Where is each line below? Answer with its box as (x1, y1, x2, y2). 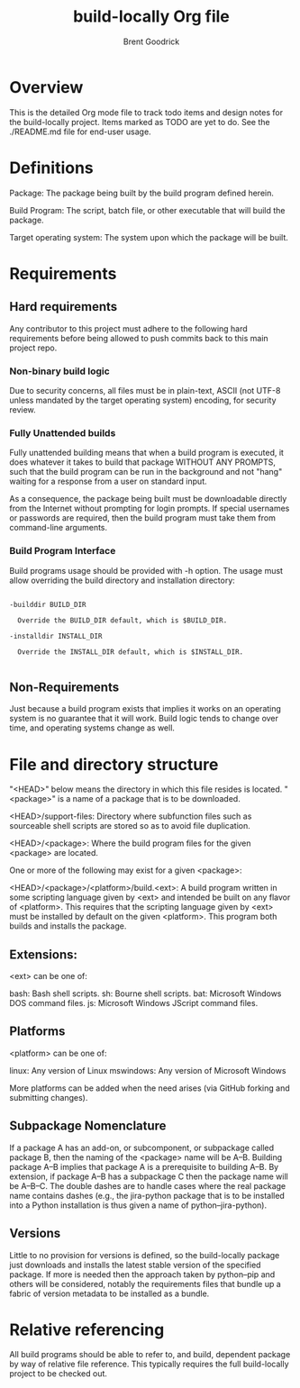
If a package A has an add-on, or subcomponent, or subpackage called (9, 1142, 275, 1153)
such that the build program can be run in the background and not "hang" (9, 467, 283, 477)
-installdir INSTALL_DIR (9, 631, 103, 640)
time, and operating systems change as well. (9, 722, 176, 733)
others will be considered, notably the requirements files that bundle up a (9, 1278, 281, 1289)
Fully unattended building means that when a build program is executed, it (9, 448, 284, 458)
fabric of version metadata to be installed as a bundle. (9, 1288, 210, 1299)
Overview (9, 77, 84, 97)
